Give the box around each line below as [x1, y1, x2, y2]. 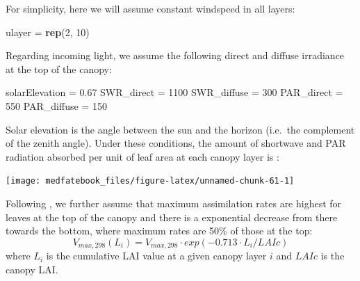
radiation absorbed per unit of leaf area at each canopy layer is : [6, 149, 279, 163]
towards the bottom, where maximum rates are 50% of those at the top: [6, 223, 313, 238]
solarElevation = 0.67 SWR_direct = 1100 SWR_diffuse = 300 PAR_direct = [6, 85, 343, 99]
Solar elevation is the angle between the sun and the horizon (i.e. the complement [6, 122, 355, 136]
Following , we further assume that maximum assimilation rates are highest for [6, 196, 342, 210]
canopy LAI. [6, 262, 58, 276]
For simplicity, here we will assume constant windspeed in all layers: [6, 1, 295, 15]
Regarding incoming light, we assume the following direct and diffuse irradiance [6, 48, 345, 63]
